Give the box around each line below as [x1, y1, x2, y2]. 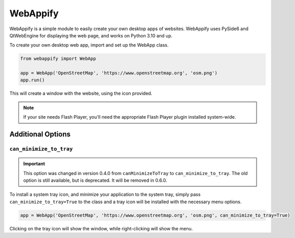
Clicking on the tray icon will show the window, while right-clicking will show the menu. [9, 225, 193, 231]
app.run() [20, 77, 45, 83]
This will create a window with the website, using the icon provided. [9, 90, 153, 97]
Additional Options [9, 130, 71, 139]
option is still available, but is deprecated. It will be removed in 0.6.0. [23, 177, 167, 183]
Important [23, 161, 46, 167]
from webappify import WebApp [20, 56, 96, 61]
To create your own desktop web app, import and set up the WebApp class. [9, 42, 169, 48]
